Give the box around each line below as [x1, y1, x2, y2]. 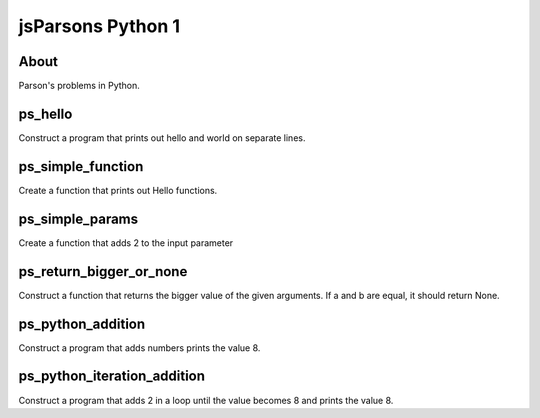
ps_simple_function [18, 158, 144, 175]
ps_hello [18, 105, 73, 122]
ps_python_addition [18, 315, 146, 332]
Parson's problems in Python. [18, 80, 140, 92]
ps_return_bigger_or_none [18, 263, 188, 280]
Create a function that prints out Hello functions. [18, 184, 218, 196]
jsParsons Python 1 [18, 15, 180, 37]
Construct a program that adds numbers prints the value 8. [18, 341, 261, 354]
